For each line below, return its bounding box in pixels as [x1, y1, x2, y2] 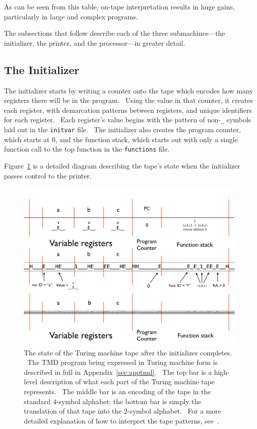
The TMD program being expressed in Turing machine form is [27, 357, 218, 367]
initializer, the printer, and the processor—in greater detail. [4, 37, 185, 48]
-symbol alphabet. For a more [127, 406, 221, 416]
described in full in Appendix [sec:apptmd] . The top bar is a [24, 366, 212, 377]
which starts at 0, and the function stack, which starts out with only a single [4, 134, 238, 144]
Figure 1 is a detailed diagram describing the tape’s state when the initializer [4, 160, 241, 171]
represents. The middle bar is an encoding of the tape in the [24, 386, 211, 397]
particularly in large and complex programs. [4, 11, 138, 21]
